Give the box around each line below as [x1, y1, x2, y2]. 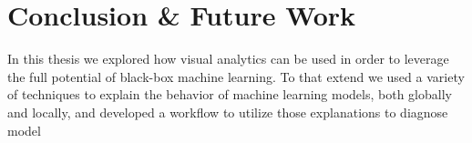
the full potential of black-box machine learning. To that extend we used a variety [7, 66, 465, 86]
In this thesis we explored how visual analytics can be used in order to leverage [7, 49, 449, 68]
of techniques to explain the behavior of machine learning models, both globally [7, 85, 452, 104]
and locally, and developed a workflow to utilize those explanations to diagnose [7, 102, 448, 121]
